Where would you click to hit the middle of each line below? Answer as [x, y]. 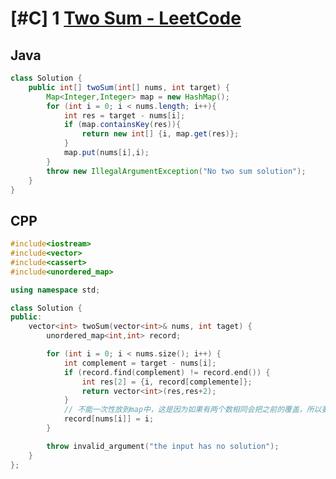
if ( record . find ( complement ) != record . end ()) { [167, 372]
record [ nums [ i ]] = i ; [109, 419]
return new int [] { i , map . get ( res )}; [160, 134]
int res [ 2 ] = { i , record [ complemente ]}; [167, 382]
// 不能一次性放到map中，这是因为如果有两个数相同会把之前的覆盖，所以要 [196, 410]
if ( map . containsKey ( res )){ [122, 125]
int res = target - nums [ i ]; [124, 115]
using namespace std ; [55, 290]
